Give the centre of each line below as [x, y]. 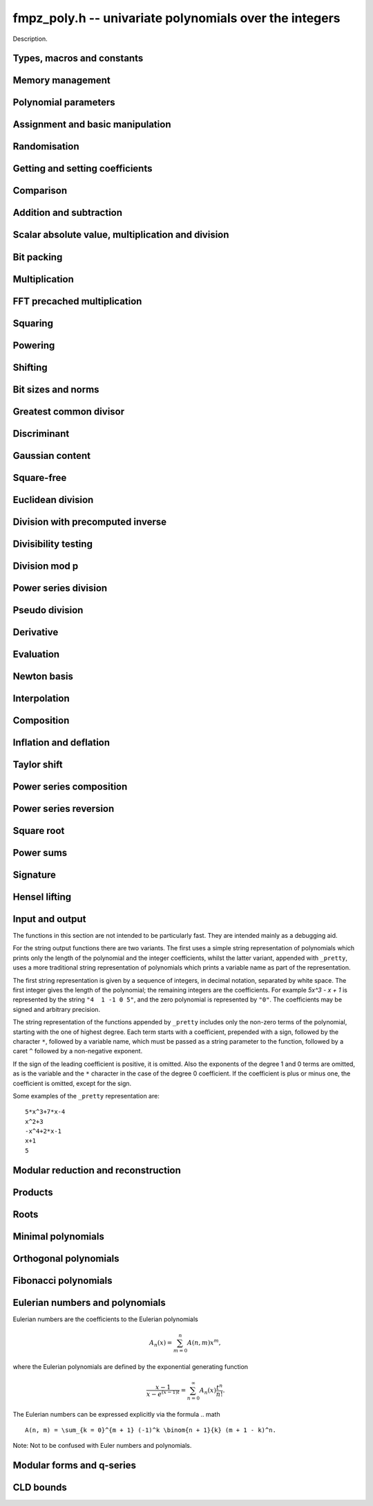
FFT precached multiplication [77, 301]
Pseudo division [48, 610]
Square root [39, 831]
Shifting [30, 367]
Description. [30, 39]
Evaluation [36, 654]
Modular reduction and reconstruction [97, 1170]
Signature [35, 874]
